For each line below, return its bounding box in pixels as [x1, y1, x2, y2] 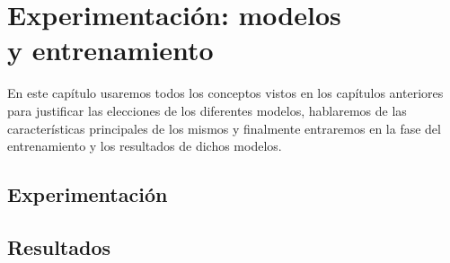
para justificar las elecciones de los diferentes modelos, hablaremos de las [7, 101, 407, 119]
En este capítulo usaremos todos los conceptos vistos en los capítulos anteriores [7, 83, 444, 102]
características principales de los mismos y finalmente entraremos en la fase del [7, 118, 441, 137]
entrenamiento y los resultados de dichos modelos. [7, 136, 282, 155]
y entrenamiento [7, 31, 214, 68]
